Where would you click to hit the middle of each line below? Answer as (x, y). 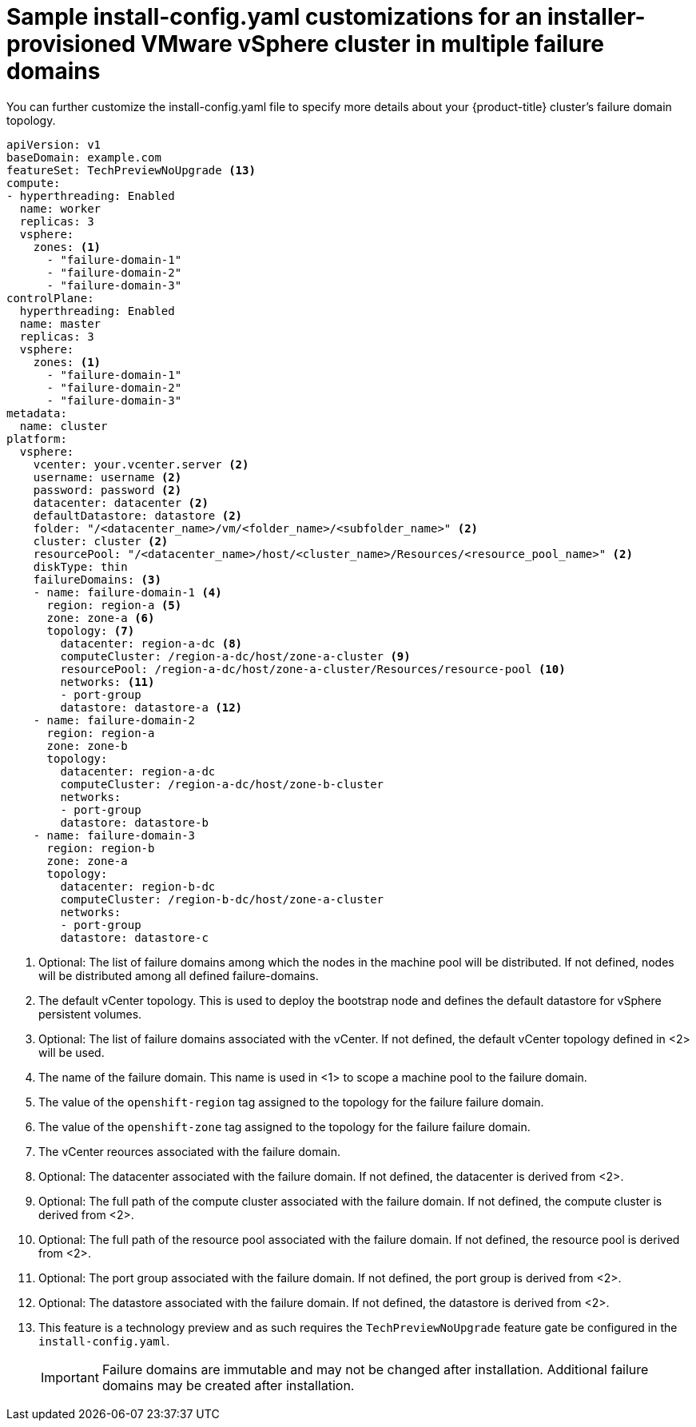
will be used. (72, 1052)
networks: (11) (107, 682)
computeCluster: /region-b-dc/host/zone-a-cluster (222, 899)
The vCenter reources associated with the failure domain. (189, 1151)
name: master (60, 323)
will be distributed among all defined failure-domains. (179, 975)
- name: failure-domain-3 (114, 835)
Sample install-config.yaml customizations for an (274, 17)
